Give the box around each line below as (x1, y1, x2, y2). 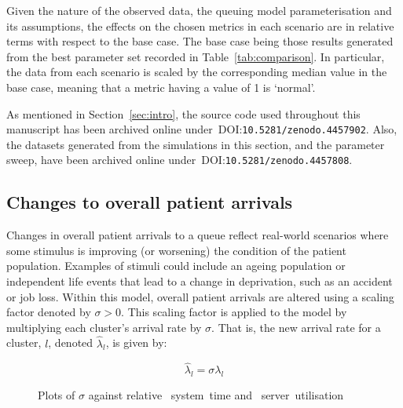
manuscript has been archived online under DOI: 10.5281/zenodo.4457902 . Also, (6, 121, 398, 137)
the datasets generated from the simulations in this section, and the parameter (6, 136, 385, 152)
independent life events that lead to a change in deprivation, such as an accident (6, 273, 393, 290)
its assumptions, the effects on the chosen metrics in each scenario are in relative (6, 17, 394, 34)
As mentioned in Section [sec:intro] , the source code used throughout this (6, 105, 361, 122)
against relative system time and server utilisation (88, 387, 344, 403)
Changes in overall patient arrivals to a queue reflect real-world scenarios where (6, 227, 389, 243)
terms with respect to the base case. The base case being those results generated (6, 33, 394, 49)
